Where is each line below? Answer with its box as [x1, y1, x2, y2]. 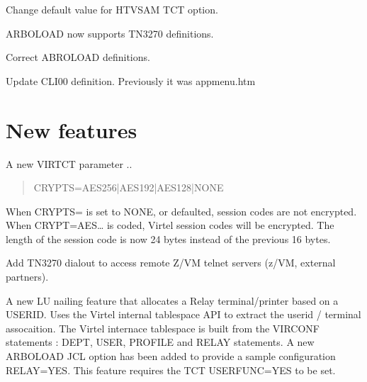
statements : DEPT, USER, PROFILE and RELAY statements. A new [6, 335, 315, 349]
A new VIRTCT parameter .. [6, 156, 132, 171]
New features [6, 115, 137, 144]
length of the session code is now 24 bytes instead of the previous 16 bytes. [6, 231, 331, 246]
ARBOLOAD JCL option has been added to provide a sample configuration [6, 349, 336, 364]
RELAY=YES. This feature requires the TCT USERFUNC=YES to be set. [6, 362, 336, 377]
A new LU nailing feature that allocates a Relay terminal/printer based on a [6, 293, 339, 308]
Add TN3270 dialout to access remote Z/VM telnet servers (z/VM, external [6, 255, 336, 270]
